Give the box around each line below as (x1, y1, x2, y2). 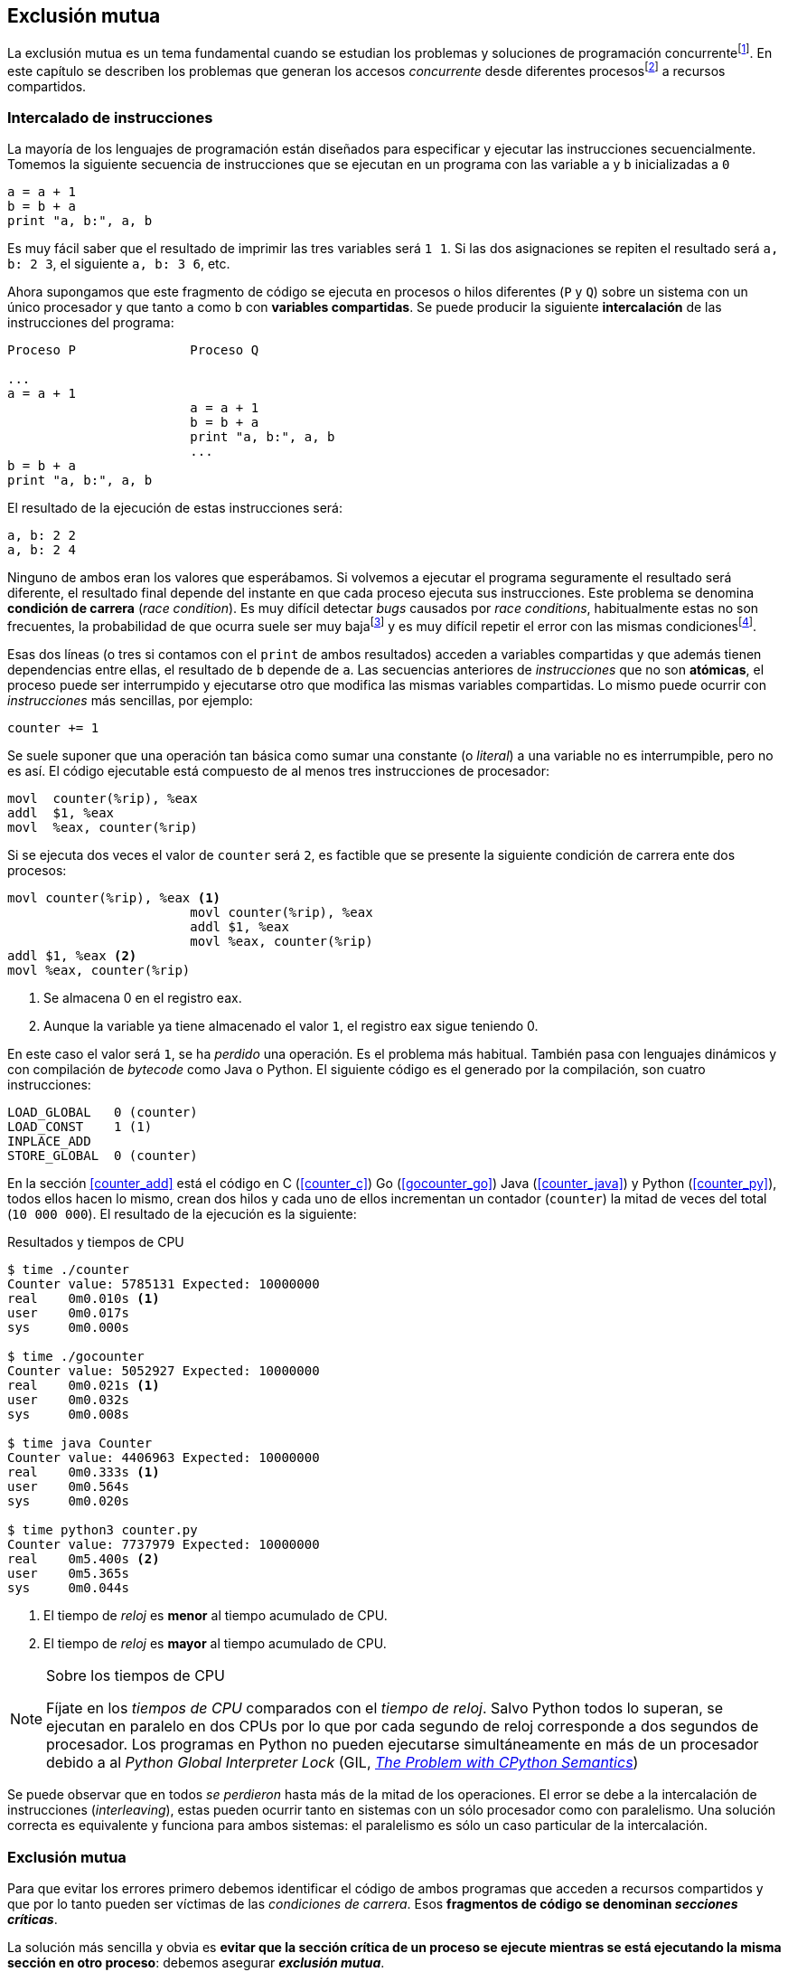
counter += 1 (7, 721, 99, 736)
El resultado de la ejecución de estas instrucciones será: (7, 500, 342, 516)
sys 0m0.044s (7, 1580, 129, 1596)
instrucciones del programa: (7, 315, 174, 331)
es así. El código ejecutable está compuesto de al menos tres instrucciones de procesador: (7, 763, 549, 779)
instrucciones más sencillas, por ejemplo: (7, 693, 253, 709)
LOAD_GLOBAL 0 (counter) (7, 1105, 198, 1120)
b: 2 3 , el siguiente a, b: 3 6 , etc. (7, 256, 230, 272)
